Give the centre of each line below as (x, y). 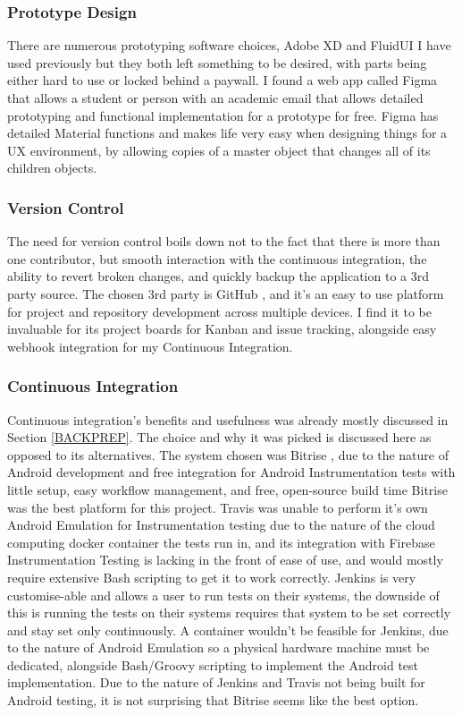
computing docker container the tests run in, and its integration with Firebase (221, 542)
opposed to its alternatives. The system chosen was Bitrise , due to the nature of (228, 454)
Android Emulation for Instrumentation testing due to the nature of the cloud (221, 525)
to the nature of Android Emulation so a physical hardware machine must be (218, 647)
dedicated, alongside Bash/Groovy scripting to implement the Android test (213, 664)
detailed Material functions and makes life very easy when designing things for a (227, 133)
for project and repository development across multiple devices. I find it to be (219, 311)
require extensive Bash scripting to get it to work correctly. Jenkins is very (212, 577)
